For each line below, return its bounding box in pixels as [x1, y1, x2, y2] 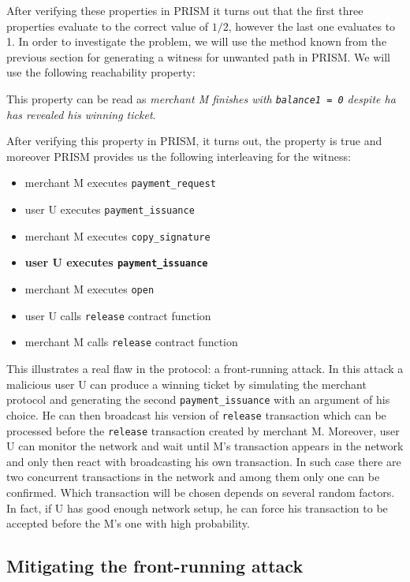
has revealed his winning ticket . [6, 106, 156, 122]
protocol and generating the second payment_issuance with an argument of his [6, 391, 390, 408]
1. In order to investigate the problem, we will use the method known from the [6, 33, 387, 50]
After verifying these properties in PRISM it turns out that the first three [6, 2, 363, 18]
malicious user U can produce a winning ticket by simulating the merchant [6, 375, 367, 392]
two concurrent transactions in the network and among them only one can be [6, 468, 380, 485]
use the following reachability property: [6, 64, 196, 80]
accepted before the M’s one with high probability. [6, 515, 250, 532]
